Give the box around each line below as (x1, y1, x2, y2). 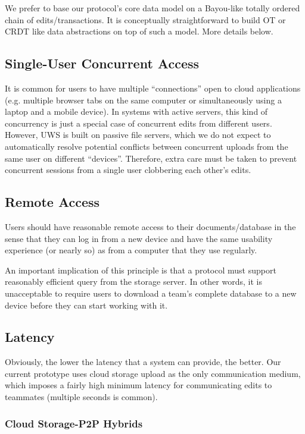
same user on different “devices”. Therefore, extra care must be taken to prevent (5, 152, 297, 164)
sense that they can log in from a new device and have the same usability (5, 232, 273, 244)
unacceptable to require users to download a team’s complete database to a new (5, 287, 297, 299)
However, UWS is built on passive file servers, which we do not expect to (5, 128, 271, 141)
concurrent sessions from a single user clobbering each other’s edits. (5, 163, 251, 176)
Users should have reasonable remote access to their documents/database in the (5, 220, 296, 232)
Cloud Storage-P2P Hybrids (5, 416, 143, 430)
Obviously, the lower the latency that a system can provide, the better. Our (5, 356, 281, 368)
